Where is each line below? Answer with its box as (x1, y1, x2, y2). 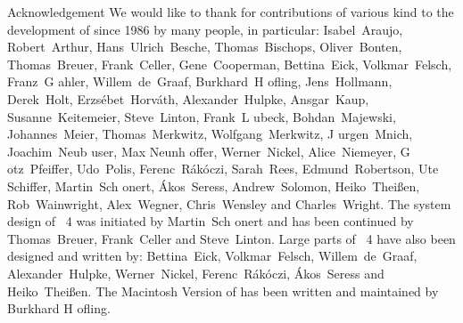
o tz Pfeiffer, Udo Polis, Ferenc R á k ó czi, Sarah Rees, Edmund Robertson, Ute (7, 159, 439, 178)
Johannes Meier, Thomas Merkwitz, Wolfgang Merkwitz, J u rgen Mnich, (7, 125, 413, 143)
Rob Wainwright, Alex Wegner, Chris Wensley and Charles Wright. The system (7, 194, 451, 213)
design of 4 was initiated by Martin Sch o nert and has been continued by (7, 212, 414, 230)
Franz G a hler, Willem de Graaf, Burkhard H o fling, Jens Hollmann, (7, 72, 393, 91)
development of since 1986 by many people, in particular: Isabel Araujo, (7, 20, 403, 38)
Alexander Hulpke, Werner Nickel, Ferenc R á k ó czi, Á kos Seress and (7, 263, 384, 282)
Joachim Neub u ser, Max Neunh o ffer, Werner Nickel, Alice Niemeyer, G (7, 141, 410, 160)
